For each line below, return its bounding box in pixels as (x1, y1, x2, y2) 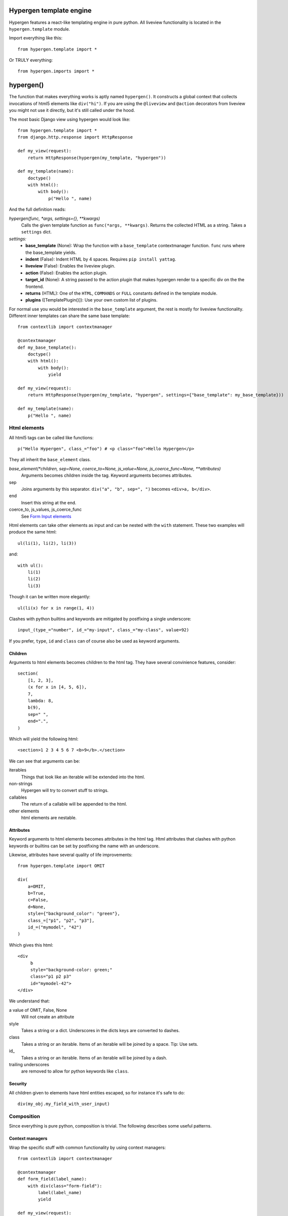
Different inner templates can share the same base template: (9, 313, 130, 319)
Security (9, 1081, 27, 1087)
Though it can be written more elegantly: (9, 594, 91, 600)
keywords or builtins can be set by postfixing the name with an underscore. (9, 843, 160, 849)
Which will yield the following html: (9, 736, 79, 742)
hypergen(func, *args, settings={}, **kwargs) (9, 215, 101, 221)
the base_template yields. (25, 250, 77, 255)
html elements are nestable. (21, 815, 77, 821)
